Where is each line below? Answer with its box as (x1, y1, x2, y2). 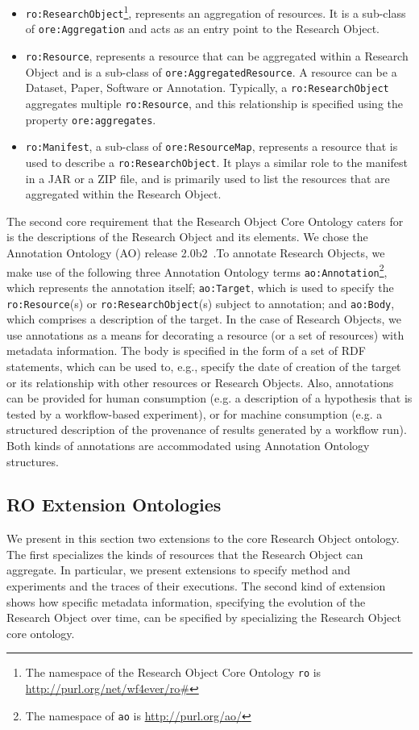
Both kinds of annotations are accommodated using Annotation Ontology (6, 436, 370, 453)
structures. (6, 453, 59, 469)
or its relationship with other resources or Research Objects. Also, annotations (6, 373, 394, 390)
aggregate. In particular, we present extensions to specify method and (6, 561, 351, 578)
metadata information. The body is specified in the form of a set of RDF (6, 342, 366, 359)
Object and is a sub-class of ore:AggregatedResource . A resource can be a (25, 63, 397, 80)
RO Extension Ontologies (6, 492, 222, 517)
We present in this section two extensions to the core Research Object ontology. (6, 530, 400, 547)
